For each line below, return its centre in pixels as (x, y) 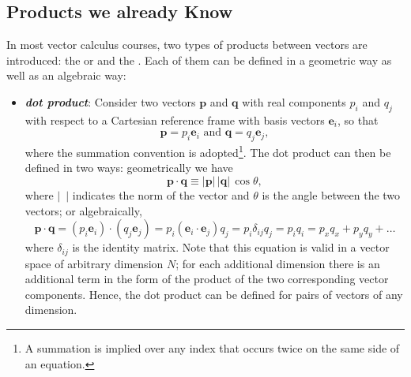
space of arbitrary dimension (94, 263)
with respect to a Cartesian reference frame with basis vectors (175, 119)
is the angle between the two (331, 195)
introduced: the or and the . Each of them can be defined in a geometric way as (199, 60)
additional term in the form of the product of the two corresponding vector (207, 279)
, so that (358, 119)
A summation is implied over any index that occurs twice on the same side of (212, 348)
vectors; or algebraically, (83, 210)
